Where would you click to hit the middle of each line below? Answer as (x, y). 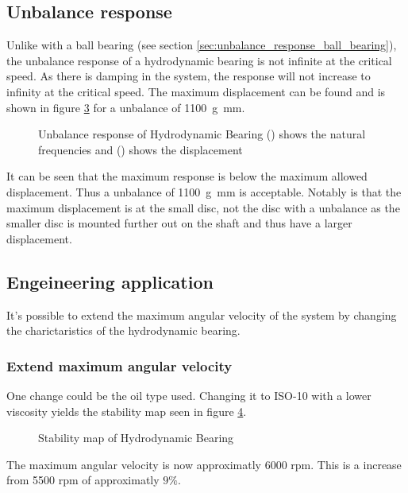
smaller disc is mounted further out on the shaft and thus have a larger (179, 223)
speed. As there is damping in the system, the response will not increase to (189, 76)
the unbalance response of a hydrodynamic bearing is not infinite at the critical (199, 60)
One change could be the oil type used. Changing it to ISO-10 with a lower (189, 395)
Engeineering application (110, 281)
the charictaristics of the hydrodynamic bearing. (123, 330)
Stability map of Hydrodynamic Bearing (136, 438)
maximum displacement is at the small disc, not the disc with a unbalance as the (203, 207)
